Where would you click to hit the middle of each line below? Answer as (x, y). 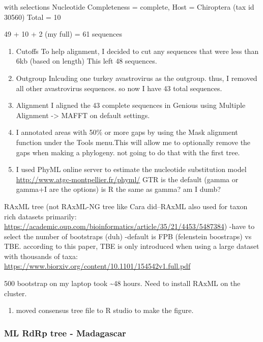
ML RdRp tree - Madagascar (65, 333)
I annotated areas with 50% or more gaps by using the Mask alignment (127, 132)
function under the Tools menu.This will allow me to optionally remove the (133, 142)
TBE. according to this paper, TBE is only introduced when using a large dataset (132, 246)
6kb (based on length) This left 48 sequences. (86, 61)
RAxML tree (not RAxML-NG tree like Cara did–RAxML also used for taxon (126, 206)
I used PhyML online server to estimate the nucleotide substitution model (131, 169)
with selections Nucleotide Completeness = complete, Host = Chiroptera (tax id (129, 7)
